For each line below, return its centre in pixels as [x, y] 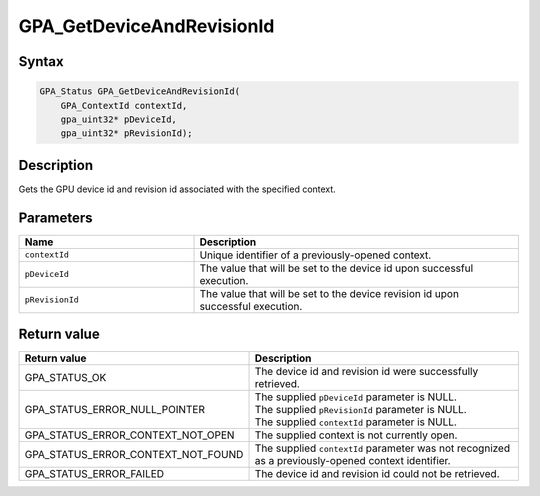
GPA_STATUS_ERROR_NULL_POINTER [114, 410]
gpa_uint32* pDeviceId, [118, 119]
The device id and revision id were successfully [366, 372]
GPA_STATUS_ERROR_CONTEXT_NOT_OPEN [129, 435]
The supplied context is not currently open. [356, 435]
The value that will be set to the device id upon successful [336, 268]
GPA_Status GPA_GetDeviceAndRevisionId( [139, 91]
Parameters [55, 217]
